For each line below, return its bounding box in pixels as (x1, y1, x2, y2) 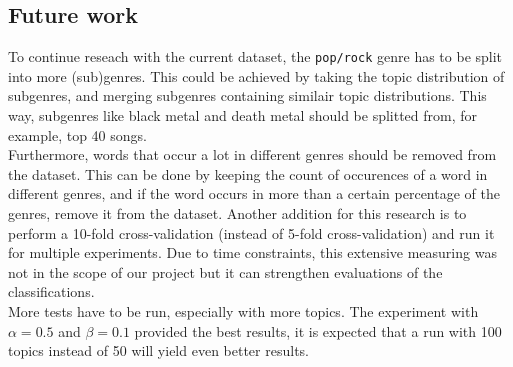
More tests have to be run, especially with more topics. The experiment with (8, 300, 479, 321)
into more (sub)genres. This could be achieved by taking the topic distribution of (8, 65, 505, 86)
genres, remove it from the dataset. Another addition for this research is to (8, 203, 467, 224)
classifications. (8, 281, 95, 302)
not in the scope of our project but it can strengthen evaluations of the (8, 261, 443, 282)
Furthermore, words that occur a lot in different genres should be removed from (8, 144, 497, 165)
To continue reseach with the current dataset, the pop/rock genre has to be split (8, 46, 503, 67)
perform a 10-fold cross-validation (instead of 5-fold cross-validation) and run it (8, 222, 495, 243)
